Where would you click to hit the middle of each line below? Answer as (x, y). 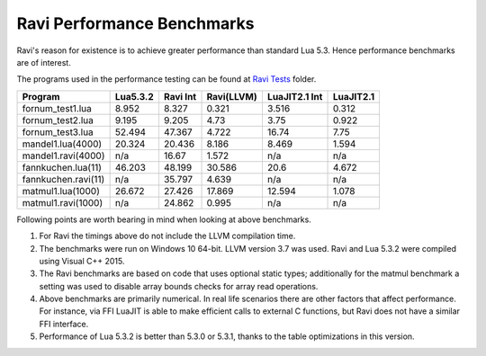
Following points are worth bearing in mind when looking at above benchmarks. (164, 219)
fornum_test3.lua (58, 132)
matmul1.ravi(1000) (63, 202)
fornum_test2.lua (58, 120)
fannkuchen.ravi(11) (63, 179)
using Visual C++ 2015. (82, 261)
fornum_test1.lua (57, 108)
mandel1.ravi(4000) (63, 156)
